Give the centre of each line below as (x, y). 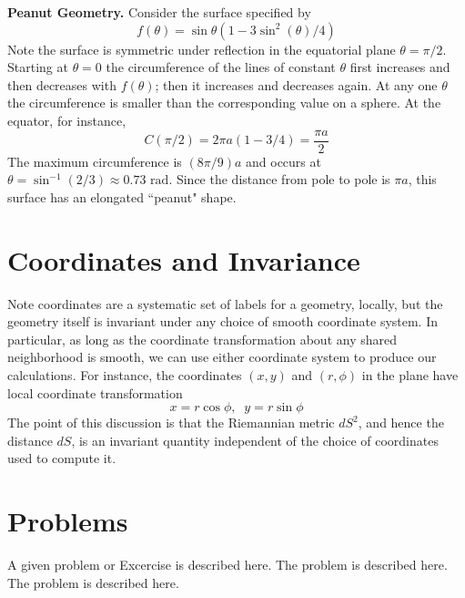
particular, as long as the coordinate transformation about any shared (202, 339)
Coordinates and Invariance (184, 259)
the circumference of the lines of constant (221, 67)
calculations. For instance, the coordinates (125, 374)
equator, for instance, (67, 120)
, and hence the (401, 423)
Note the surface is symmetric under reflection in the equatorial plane (202, 49)
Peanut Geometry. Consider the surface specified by (159, 12)
